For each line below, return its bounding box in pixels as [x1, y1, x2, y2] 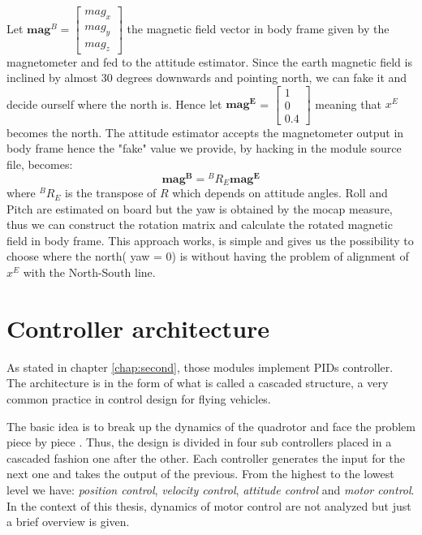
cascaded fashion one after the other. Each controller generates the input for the [6, 449, 406, 466]
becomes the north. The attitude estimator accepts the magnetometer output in [6, 123, 404, 140]
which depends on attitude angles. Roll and [172, 184, 388, 201]
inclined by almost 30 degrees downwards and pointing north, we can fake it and [6, 69, 407, 86]
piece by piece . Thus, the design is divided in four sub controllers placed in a [6, 434, 392, 451]
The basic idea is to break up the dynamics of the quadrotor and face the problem [6, 417, 416, 434]
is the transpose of [65, 184, 157, 201]
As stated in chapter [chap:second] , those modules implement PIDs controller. [6, 358, 394, 375]
